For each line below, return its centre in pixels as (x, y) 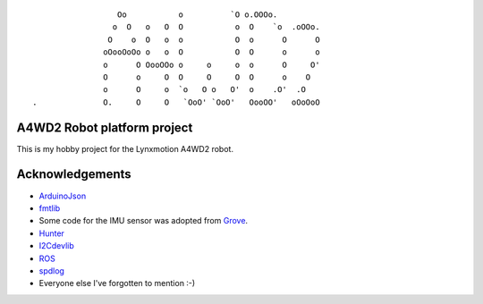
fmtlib (50, 208)
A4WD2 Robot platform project (105, 127)
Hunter (51, 233)
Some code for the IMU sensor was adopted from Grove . (144, 221)
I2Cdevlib (57, 246)
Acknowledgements (74, 174)
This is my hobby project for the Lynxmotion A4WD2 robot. (125, 148)
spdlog (51, 270)
